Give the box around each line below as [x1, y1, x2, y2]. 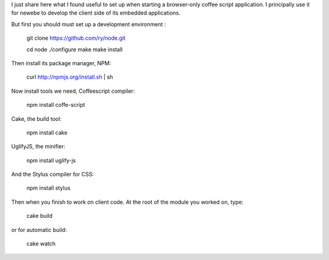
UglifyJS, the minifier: [11, 143, 66, 150]
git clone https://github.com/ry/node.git [26, 34, 126, 42]
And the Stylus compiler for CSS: [11, 171, 94, 178]
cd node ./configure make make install [26, 46, 123, 53]
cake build [26, 212, 53, 220]
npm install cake [26, 129, 68, 136]
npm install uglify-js [26, 156, 76, 164]
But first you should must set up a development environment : [11, 20, 166, 27]
